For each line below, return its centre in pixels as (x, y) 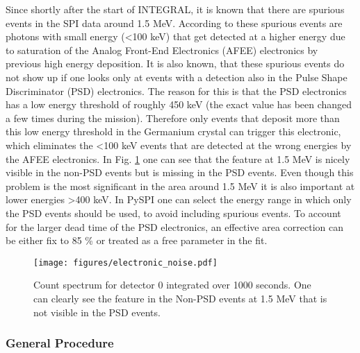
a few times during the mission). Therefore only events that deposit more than (173, 118)
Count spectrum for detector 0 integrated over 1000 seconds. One (172, 285)
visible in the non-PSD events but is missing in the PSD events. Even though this (180, 172)
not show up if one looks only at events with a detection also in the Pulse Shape (177, 77)
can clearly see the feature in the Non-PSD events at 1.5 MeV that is (180, 298)
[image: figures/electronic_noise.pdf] (125, 262)
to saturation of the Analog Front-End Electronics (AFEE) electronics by (162, 50)
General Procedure (60, 343)
